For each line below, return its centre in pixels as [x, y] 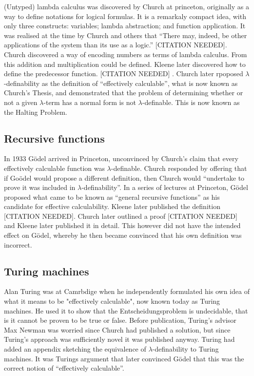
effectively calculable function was [54, 168]
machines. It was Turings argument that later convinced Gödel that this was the [124, 358]
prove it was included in [40, 187]
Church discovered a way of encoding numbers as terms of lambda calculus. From [126, 54]
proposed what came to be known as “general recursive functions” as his [112, 197]
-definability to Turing [186, 349]
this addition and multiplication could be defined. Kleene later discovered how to [125, 64]
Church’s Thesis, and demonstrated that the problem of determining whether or [124, 93]
